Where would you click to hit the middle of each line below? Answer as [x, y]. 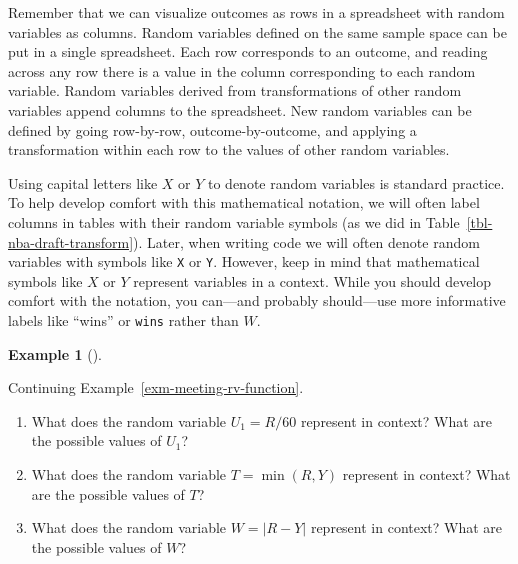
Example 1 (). [55, 353]
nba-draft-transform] [71, 241]
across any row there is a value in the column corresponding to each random [242, 70]
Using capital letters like [83, 182]
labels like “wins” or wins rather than [123, 319]
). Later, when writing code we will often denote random [306, 241]
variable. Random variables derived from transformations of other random [235, 90]
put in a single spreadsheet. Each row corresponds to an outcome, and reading [248, 51]
